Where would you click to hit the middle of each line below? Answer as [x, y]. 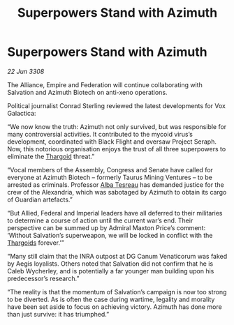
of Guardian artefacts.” [40, 199]
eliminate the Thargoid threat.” [51, 156]
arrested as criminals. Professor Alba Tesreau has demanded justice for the [116, 184]
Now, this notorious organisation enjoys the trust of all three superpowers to [117, 149]
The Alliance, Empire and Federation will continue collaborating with [105, 84]
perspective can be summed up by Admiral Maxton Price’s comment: [107, 227]
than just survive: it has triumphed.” [58, 314]
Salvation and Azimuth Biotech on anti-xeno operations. [87, 92]
